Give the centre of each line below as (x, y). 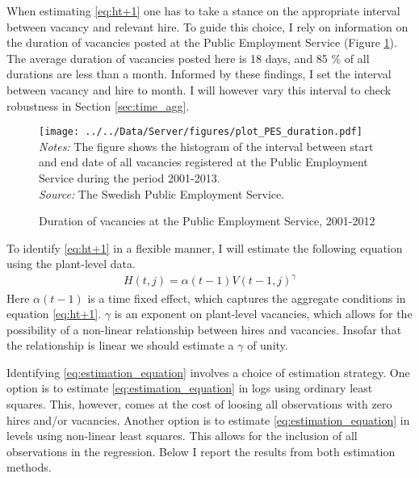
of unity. (268, 345)
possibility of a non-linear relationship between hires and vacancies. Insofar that (204, 329)
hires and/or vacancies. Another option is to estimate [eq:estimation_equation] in (208, 419)
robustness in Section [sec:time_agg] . (98, 105)
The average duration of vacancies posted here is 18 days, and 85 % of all (188, 58)
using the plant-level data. (71, 264)
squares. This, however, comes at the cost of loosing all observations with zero (199, 404)
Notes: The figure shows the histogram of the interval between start (206, 146)
